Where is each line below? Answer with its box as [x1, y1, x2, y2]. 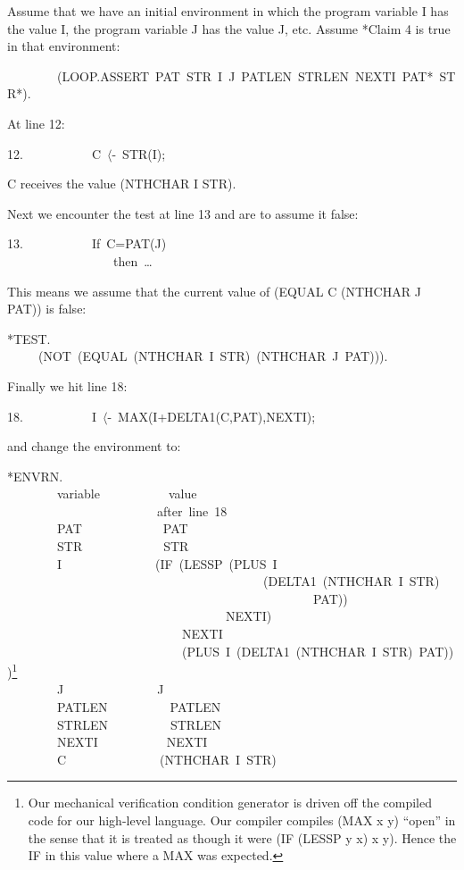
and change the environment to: [7, 437, 181, 456]
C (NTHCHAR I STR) [56, 749, 277, 768]
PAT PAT [56, 519, 188, 538]
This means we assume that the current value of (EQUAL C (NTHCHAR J [7, 281, 421, 300]
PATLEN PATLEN [56, 698, 221, 716]
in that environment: [7, 37, 120, 55]
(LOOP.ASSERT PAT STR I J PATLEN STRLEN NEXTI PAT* [56, 66, 434, 85]
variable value [56, 484, 197, 503]
